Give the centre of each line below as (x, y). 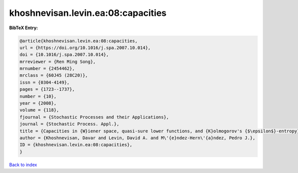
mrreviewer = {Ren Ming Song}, (58, 61)
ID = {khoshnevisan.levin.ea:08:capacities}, (76, 145)
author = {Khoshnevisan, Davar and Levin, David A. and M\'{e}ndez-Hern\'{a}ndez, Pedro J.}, (138, 138)
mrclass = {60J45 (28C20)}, (54, 75)
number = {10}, (38, 96)
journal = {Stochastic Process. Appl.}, (69, 124)
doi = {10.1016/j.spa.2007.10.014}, (64, 55)
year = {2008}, (38, 103)
